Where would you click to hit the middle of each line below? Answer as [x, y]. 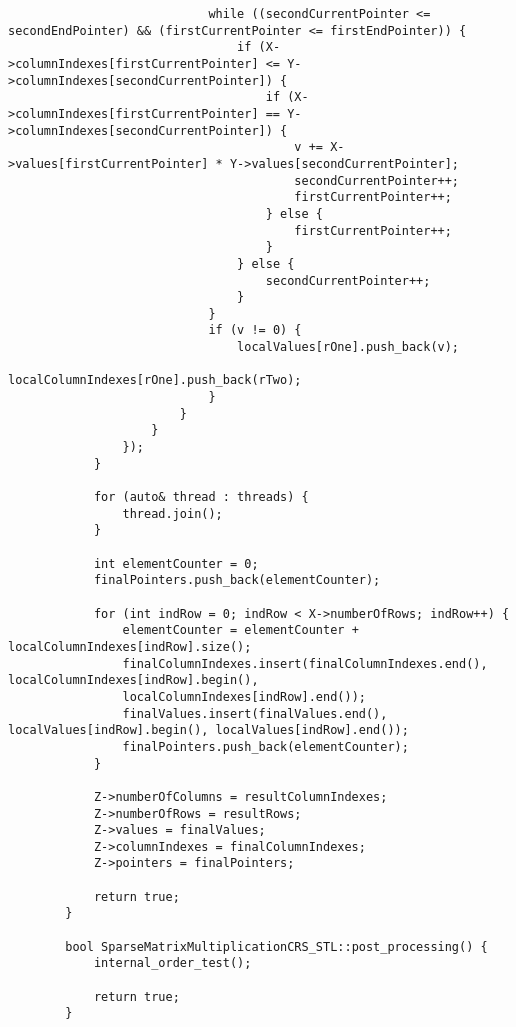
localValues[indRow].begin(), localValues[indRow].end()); [208, 730]
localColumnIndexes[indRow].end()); [244, 696]
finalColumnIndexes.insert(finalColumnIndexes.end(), [305, 663]
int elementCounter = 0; [176, 563]
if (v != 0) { [255, 330]
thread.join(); [172, 513]
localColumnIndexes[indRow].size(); [130, 646]
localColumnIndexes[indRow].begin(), [133, 680]
